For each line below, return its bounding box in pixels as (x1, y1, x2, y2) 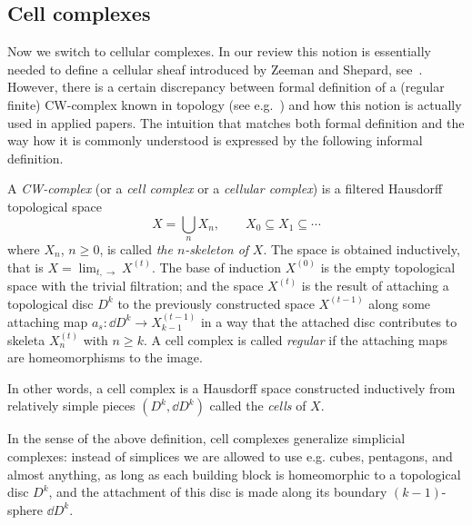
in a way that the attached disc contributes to (200, 312, 457, 331)
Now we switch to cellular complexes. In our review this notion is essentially (7, 42, 432, 61)
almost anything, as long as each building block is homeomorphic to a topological (7, 464, 461, 483)
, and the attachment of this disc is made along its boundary (48, 482, 387, 501)
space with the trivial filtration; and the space (7, 275, 264, 294)
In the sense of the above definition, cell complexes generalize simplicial (7, 429, 406, 448)
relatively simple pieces (7, 396, 136, 415)
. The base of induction (151, 257, 281, 276)
